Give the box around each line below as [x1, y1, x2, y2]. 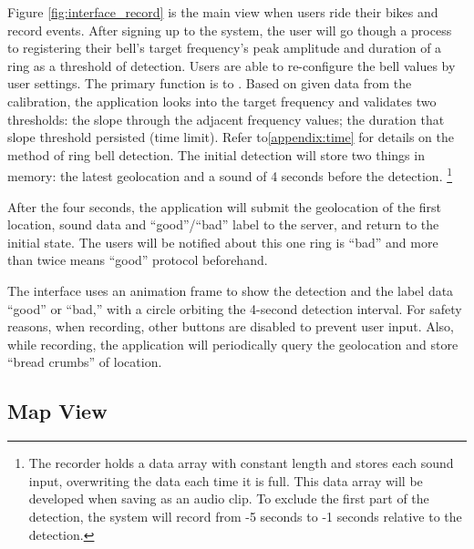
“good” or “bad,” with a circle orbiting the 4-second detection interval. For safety [7, 299, 462, 318]
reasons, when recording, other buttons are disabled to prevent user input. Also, [7, 317, 454, 336]
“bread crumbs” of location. [7, 352, 162, 371]
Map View [7, 397, 108, 425]
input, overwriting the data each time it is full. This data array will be [28, 471, 423, 490]
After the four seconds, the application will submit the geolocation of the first [7, 197, 442, 216]
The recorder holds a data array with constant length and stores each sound [28, 453, 454, 473]
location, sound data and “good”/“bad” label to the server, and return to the [7, 215, 439, 234]
